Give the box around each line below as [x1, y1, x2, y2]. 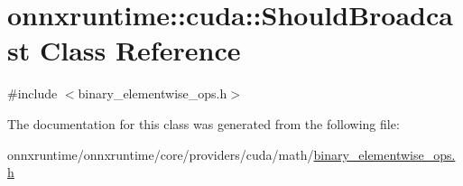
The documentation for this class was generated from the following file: [7, 114, 400, 133]
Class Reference [39, 32, 241, 69]
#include [7, 84, 58, 103]
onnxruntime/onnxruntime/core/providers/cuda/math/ [7, 144, 314, 163]
